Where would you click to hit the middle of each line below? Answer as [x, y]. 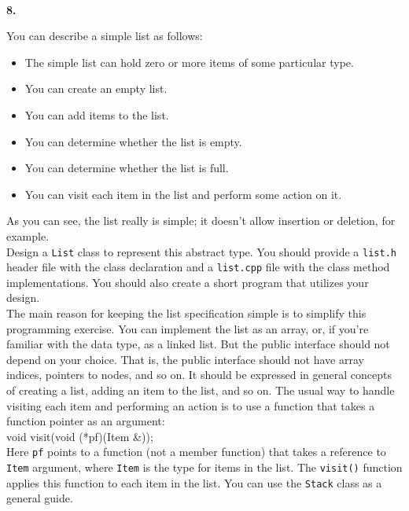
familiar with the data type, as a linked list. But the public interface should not [198, 344]
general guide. [40, 498]
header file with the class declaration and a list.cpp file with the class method [198, 267]
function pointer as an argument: [86, 421]
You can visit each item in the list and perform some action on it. [183, 194]
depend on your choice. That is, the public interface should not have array [185, 359]
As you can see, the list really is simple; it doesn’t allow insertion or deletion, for [201, 221]
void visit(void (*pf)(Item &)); [80, 436]
